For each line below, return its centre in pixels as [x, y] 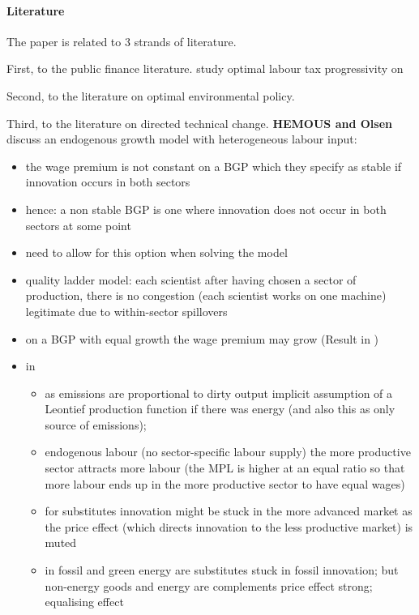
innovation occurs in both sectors [108, 182]
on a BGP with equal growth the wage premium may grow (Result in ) [202, 338]
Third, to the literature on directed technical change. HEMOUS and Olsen [199, 123]
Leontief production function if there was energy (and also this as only [220, 409]
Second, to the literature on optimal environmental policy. [151, 95]
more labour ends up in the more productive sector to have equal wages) [225, 483]
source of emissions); [96, 424]
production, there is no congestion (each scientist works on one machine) [206, 295]
